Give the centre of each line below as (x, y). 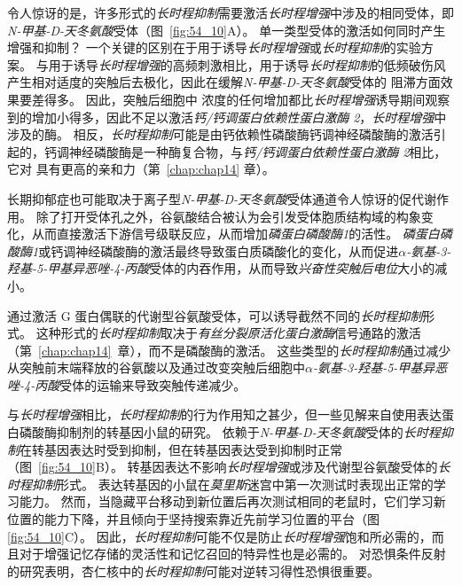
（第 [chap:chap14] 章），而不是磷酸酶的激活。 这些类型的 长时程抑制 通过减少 (229, 350)
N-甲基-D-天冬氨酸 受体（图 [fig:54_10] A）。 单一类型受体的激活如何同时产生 (227, 30)
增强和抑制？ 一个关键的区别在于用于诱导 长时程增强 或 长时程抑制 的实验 (214, 47)
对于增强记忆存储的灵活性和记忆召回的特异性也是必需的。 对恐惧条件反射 (232, 554)
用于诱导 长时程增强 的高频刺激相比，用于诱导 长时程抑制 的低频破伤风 (247, 64)
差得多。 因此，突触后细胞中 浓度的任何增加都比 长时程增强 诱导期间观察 (241, 99)
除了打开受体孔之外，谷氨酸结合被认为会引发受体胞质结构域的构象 (228, 216)
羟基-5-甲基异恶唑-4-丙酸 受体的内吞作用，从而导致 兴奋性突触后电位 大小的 (221, 268)
